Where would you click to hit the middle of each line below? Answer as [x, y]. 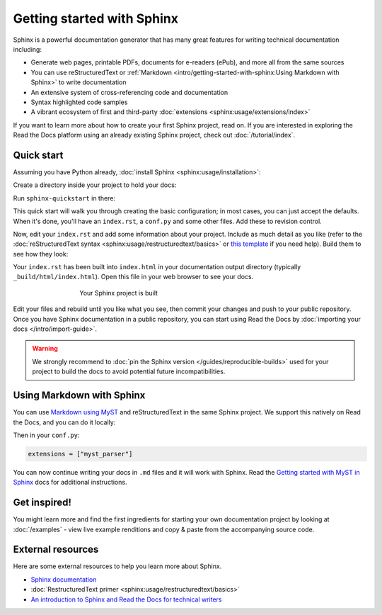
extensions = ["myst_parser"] [80, 454]
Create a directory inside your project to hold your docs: [95, 185]
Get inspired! [42, 503]
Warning [45, 349]
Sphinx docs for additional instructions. [70, 483]
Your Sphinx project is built [119, 293]
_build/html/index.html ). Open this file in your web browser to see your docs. [133, 277]
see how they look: [41, 254]
